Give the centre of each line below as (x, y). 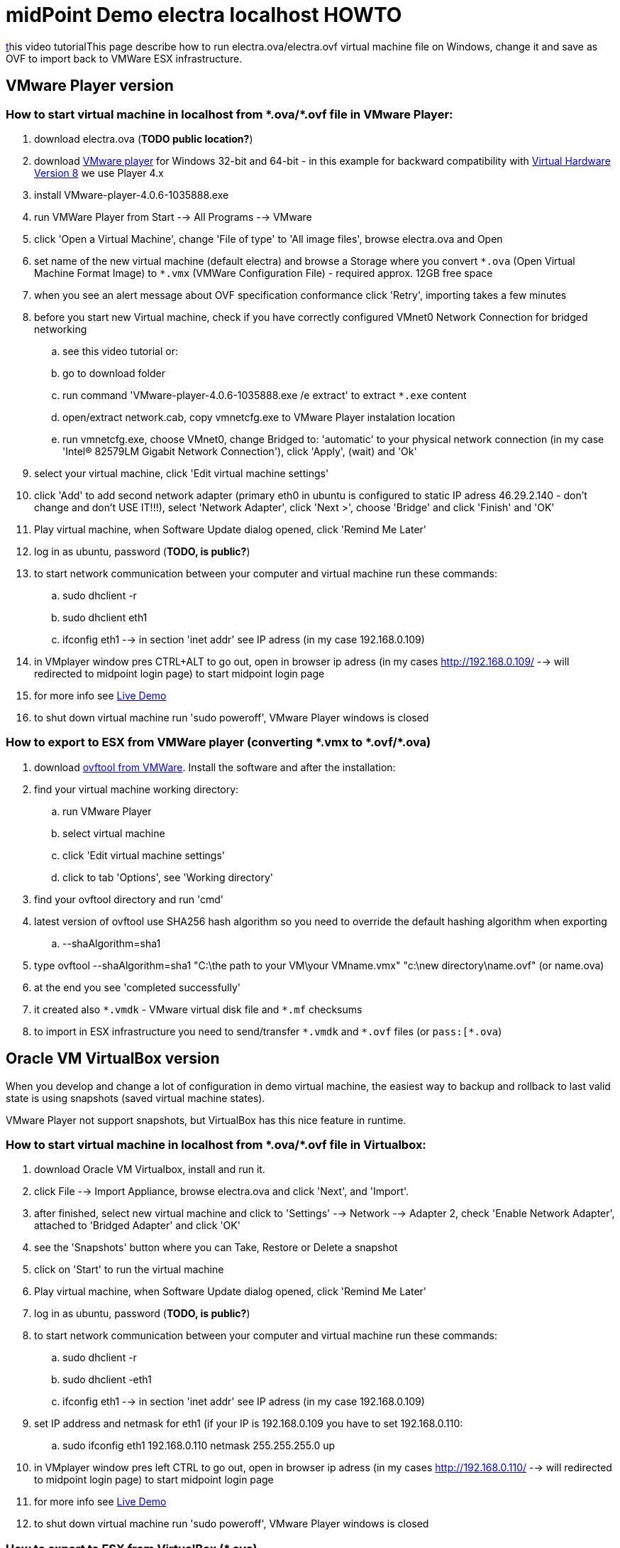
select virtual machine (114, 833)
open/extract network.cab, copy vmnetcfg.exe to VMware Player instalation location (259, 417)
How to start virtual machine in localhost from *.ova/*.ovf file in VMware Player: (229, 114)
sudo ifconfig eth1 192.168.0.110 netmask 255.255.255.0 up (199, 1446)
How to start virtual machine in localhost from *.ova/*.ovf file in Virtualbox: (216, 1144)
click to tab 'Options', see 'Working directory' (168, 877)
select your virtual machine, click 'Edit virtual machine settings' (182, 473)
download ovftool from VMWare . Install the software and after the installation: (215, 767)
